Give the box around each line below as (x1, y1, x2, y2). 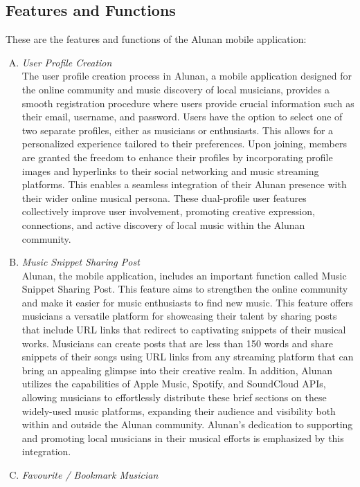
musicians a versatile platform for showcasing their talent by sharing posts (21, 309, 337, 323)
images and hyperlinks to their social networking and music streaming (21, 163, 319, 178)
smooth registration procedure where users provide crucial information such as (21, 95, 354, 110)
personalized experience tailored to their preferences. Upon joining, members (21, 136, 347, 151)
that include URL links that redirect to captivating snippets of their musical (21, 322, 346, 337)
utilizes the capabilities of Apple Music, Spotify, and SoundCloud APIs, (21, 376, 326, 391)
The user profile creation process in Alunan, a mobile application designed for (21, 68, 352, 83)
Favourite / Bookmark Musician (21, 468, 159, 482)
